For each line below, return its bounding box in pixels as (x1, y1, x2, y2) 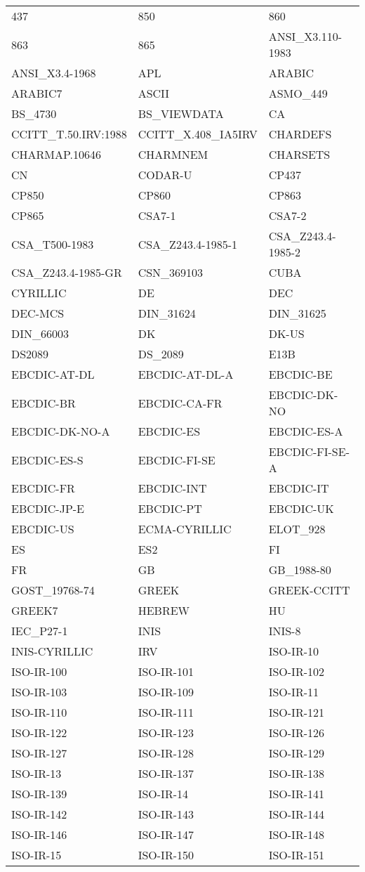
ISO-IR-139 (11, 786, 67, 802)
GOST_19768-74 (11, 582, 95, 598)
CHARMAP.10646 (11, 146, 102, 162)
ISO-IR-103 (11, 684, 67, 700)
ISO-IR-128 (138, 745, 194, 761)
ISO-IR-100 (11, 663, 67, 679)
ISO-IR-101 (138, 663, 194, 679)
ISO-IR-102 (268, 663, 324, 679)
